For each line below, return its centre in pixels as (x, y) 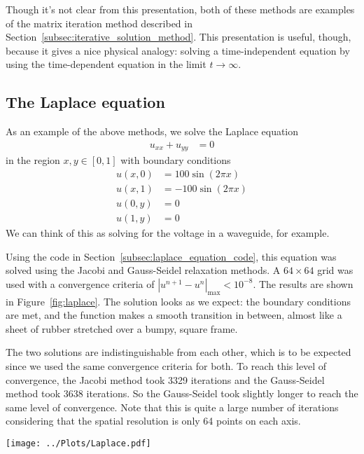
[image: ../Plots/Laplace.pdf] (78, 443)
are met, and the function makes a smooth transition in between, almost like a (174, 315)
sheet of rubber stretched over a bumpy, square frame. (122, 328)
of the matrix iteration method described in (99, 23)
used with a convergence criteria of (80, 283)
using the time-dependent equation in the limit (106, 64)
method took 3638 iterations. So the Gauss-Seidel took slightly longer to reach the (182, 393)
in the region (33, 160)
